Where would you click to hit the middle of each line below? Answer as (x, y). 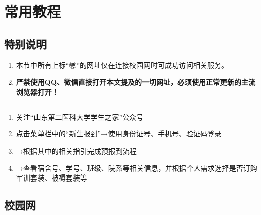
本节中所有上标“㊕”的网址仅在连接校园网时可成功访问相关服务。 (122, 65)
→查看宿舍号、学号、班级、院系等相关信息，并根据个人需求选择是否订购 (137, 168)
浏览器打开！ (37, 92)
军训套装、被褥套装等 (51, 178)
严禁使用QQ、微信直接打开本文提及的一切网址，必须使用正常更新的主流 (136, 82)
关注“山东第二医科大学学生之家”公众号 (80, 116)
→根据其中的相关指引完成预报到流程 (76, 150)
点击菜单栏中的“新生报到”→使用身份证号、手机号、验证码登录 (119, 134)
